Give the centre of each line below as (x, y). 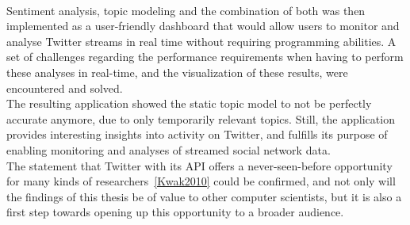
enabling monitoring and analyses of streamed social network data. (169, 149)
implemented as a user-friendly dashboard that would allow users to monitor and (203, 26)
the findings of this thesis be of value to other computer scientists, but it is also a (204, 196)
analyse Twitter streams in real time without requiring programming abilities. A (201, 41)
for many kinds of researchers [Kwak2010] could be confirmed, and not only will (201, 181)
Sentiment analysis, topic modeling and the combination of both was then (186, 10)
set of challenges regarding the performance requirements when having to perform (205, 57)
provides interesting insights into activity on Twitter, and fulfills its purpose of (197, 134)
